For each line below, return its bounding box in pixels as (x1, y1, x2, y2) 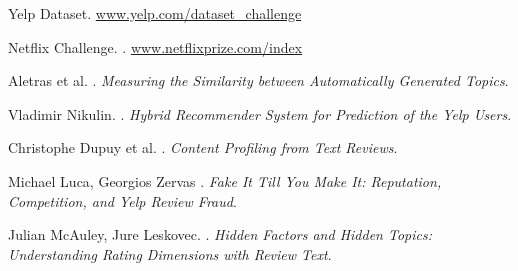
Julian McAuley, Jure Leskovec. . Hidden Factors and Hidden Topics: (8, 224, 432, 245)
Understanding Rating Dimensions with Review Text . (8, 243, 332, 264)
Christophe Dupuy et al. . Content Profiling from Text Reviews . (8, 137, 398, 158)
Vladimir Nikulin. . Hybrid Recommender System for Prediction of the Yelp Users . (8, 103, 512, 124)
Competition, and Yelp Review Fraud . (8, 190, 237, 211)
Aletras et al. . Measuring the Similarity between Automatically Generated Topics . (8, 70, 509, 91)
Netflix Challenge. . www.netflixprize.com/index (8, 36, 303, 57)
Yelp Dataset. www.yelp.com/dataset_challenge (8, 3, 302, 23)
